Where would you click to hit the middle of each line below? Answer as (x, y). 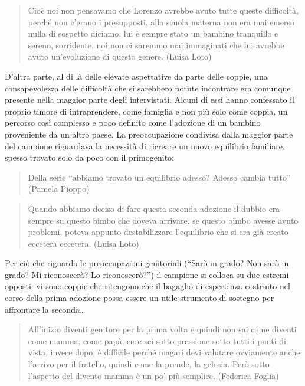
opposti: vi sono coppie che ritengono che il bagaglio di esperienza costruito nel (147, 286)
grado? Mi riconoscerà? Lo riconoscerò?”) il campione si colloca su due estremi (147, 274)
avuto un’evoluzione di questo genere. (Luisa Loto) (120, 56)
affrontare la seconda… (45, 309)
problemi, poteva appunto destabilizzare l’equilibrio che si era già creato (158, 232)
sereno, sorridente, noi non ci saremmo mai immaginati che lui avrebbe (156, 45)
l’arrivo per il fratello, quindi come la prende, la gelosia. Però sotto (149, 364)
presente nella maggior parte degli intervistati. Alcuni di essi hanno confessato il (150, 99)
